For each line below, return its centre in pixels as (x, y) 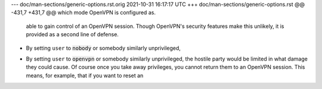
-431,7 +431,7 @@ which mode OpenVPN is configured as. (83, 12)
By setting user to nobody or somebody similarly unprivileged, (103, 48)
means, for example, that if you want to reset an (85, 75)
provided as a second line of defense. (72, 34)
